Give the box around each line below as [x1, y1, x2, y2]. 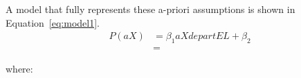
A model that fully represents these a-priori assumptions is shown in [6, 2, 295, 16]
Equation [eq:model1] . [6, 15, 100, 29]
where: [6, 62, 33, 76]
